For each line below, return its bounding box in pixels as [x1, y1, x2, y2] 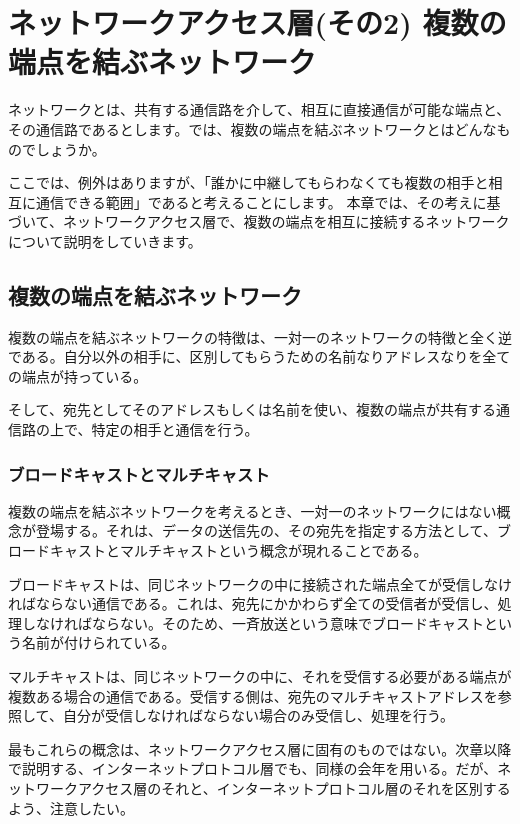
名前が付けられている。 [21, 632, 176, 653]
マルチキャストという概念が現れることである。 [119, 540, 428, 561]
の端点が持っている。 [8, 365, 148, 386]
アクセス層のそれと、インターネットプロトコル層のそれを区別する [77, 777, 511, 798]
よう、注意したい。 [8, 797, 134, 818]
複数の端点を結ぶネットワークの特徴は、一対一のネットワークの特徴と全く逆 [8, 326, 512, 347]
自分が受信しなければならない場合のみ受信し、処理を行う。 [62, 705, 455, 726]
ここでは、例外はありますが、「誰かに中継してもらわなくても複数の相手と [8, 172, 489, 193]
